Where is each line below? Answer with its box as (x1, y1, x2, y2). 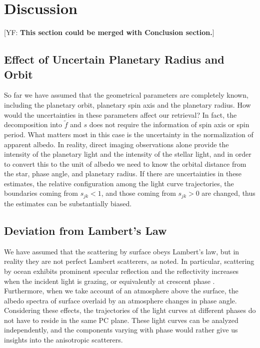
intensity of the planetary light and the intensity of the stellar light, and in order (4, 149, 251, 159)
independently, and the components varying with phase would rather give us (4, 324, 238, 335)
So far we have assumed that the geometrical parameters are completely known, (4, 90, 248, 100)
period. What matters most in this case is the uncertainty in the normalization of (4, 129, 253, 139)
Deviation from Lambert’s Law (4, 222, 167, 238)
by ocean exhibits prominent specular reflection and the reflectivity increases (4, 265, 239, 276)
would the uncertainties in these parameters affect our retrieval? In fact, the (4, 109, 237, 120)
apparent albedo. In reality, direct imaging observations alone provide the (4, 139, 229, 149)
